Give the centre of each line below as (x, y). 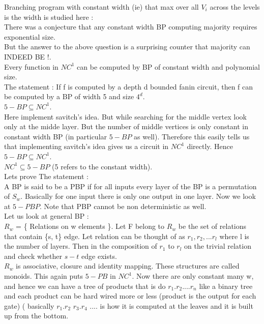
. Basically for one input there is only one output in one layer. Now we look (138, 196)
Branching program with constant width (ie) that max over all (101, 7)
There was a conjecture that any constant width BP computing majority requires (131, 27)
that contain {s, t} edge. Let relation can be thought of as (95, 236)
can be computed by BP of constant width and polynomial (168, 66)
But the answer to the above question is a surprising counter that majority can (127, 47)
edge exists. (99, 256)
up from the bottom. (36, 316)
